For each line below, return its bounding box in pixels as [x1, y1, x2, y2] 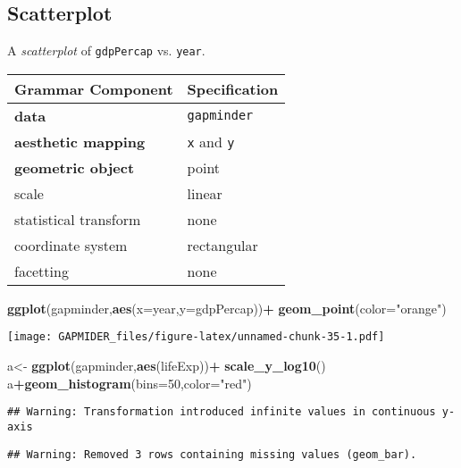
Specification [187, 78, 279, 99]
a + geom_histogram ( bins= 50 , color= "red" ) [7, 373, 252, 392]
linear [187, 182, 222, 204]
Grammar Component [14, 78, 173, 99]
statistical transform [14, 208, 141, 230]
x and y [187, 130, 235, 152]
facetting [14, 260, 69, 281]
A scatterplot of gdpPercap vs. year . [7, 41, 205, 60]
